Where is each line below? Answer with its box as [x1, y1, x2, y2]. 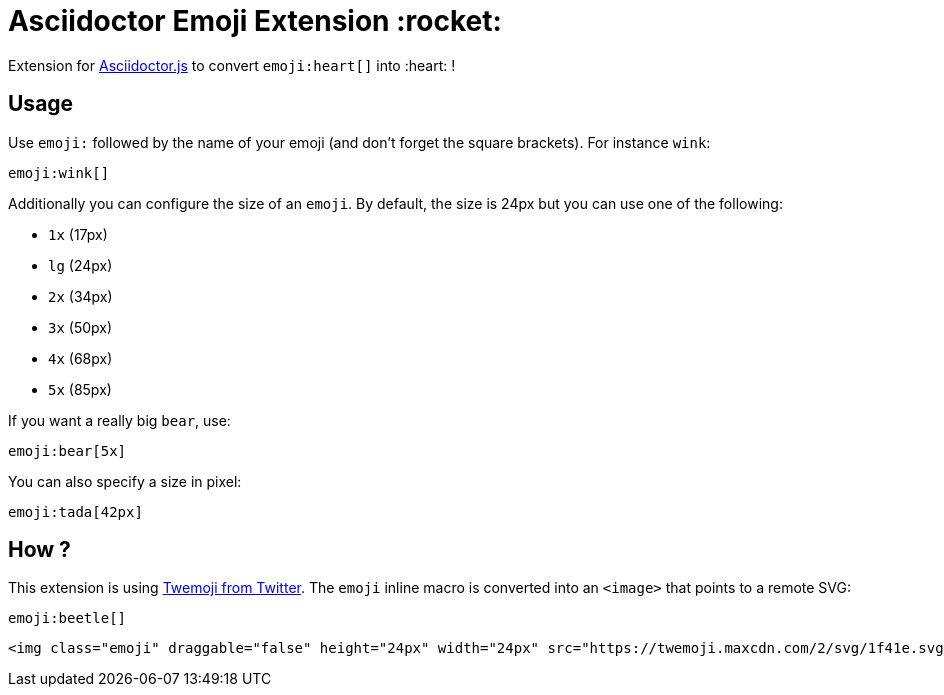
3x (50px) [48, 318, 113, 336]
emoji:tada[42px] [8, 503, 143, 520]
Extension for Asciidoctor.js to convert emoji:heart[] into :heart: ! [8, 56, 456, 74]
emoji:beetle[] [8, 610, 127, 627]
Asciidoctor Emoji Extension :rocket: [8, 4, 502, 38]
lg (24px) [48, 256, 113, 274]
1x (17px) [48, 225, 108, 243]
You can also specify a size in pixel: [8, 472, 242, 490]
